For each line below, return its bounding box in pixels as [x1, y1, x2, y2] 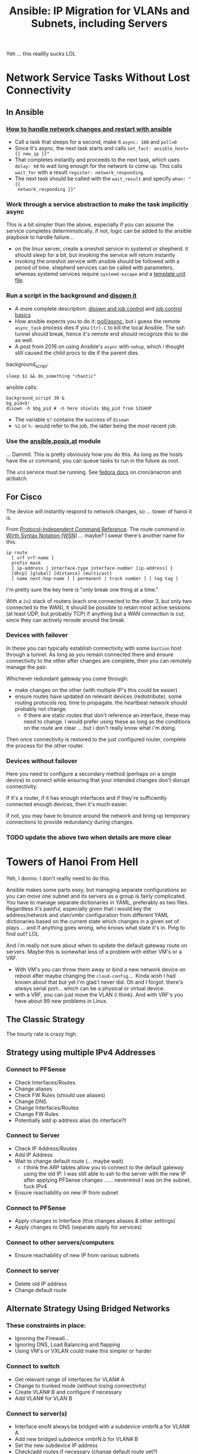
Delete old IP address [14, 1280, 67, 1287]
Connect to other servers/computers [6, 1238, 114, 1246]
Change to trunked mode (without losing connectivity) [14, 1382, 147, 1389]
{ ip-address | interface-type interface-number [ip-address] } [11, 565, 173, 571]
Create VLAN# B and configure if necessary [14, 1388, 122, 1395]
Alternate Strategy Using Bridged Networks [6, 1303, 170, 1314]
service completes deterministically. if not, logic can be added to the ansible [6, 227, 192, 235]
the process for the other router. [6, 742, 85, 749]
